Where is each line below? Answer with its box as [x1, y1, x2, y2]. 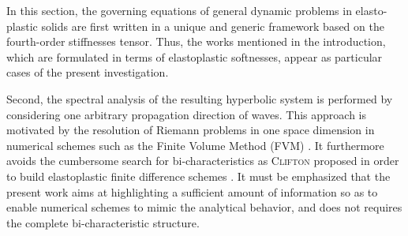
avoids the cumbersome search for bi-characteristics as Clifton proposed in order [6, 152, 399, 169]
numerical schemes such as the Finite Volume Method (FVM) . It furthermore [6, 137, 384, 153]
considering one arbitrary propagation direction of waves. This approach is [6, 106, 367, 122]
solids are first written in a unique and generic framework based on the [41, 17, 384, 34]
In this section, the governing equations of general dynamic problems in [6, 2, 352, 18]
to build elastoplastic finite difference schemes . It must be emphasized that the [6, 167, 391, 184]
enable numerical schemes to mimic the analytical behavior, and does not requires [6, 199, 402, 215]
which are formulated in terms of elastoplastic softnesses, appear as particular [6, 48, 383, 65]
